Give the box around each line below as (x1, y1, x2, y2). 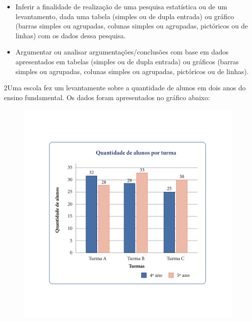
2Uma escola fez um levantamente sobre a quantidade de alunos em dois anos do (4, 82, 246, 93)
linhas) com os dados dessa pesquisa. (15, 30, 126, 40)
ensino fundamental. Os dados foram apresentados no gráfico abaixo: (4, 92, 210, 102)
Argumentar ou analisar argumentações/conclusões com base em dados (15, 47, 228, 57)
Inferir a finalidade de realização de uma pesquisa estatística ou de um (15, 1, 227, 11)
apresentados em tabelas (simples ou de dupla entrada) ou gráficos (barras (15, 56, 239, 66)
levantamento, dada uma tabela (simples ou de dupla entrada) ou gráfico (15, 11, 234, 21)
